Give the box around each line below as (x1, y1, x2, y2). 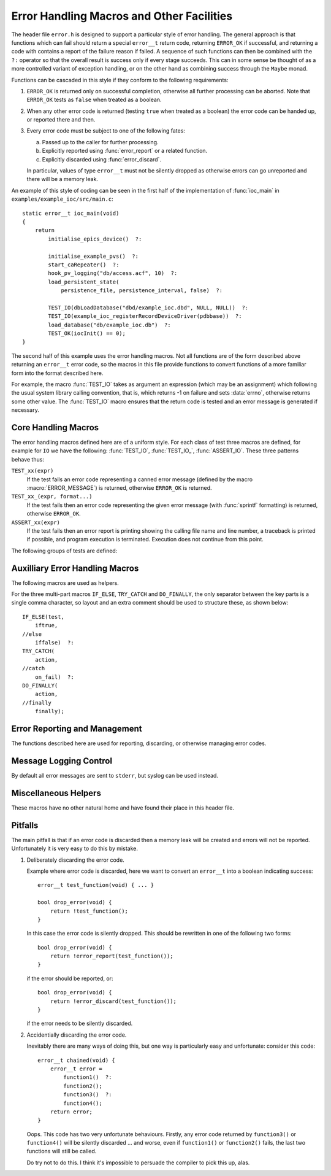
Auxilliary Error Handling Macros (11, 563, 139, 573)
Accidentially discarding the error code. (26, 1031, 127, 1039)
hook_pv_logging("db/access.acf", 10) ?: (48, 270, 178, 277)
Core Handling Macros (11, 422, 99, 433)
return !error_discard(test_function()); (50, 997, 177, 1005)
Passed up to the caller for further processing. (42, 138, 159, 145)
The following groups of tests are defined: (11, 547, 118, 554)
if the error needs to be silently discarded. (26, 1019, 133, 1027)
